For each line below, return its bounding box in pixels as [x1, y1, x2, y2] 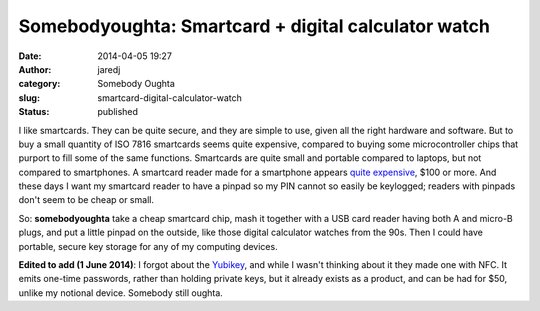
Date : [18, 50, 42, 62]
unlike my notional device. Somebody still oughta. [18, 286, 224, 299]
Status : [18, 106, 50, 118]
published [97, 106, 139, 118]
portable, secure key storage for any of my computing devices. [18, 240, 279, 252]
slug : [18, 91, 40, 104]
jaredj [97, 63, 121, 75]
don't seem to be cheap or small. [18, 194, 155, 206]
